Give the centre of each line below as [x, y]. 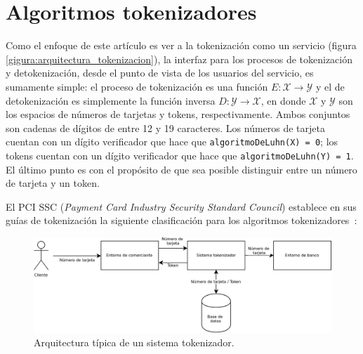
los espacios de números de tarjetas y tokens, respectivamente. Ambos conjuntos [178, 114]
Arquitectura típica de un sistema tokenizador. [134, 342]
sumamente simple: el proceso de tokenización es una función [137, 86]
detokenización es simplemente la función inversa [111, 100]
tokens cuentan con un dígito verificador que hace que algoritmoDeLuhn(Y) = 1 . [180, 155]
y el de [330, 86]
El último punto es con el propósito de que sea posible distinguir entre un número [181, 169]
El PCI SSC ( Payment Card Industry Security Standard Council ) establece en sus [181, 206]
